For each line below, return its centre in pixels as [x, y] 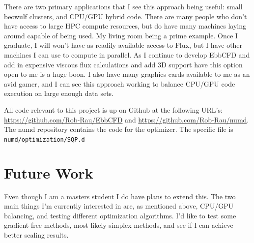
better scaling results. [36, 234]
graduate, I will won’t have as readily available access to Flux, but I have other [123, 45]
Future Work [49, 172]
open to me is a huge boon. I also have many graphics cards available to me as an [127, 74]
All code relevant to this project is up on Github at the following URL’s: [113, 109]
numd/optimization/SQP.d [44, 139]
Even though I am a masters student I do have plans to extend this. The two [120, 196]
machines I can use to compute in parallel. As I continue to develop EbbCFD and [127, 54]
